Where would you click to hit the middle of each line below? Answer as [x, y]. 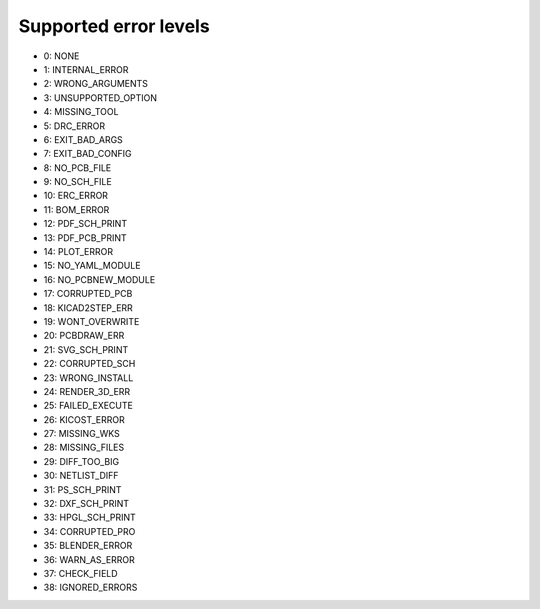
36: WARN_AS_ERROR [89, 559]
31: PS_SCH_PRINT [82, 489]
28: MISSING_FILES [84, 447]
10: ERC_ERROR [76, 196]
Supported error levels [114, 26]
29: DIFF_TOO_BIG [81, 461]
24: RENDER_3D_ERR [87, 391]
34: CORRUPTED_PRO [89, 531]
